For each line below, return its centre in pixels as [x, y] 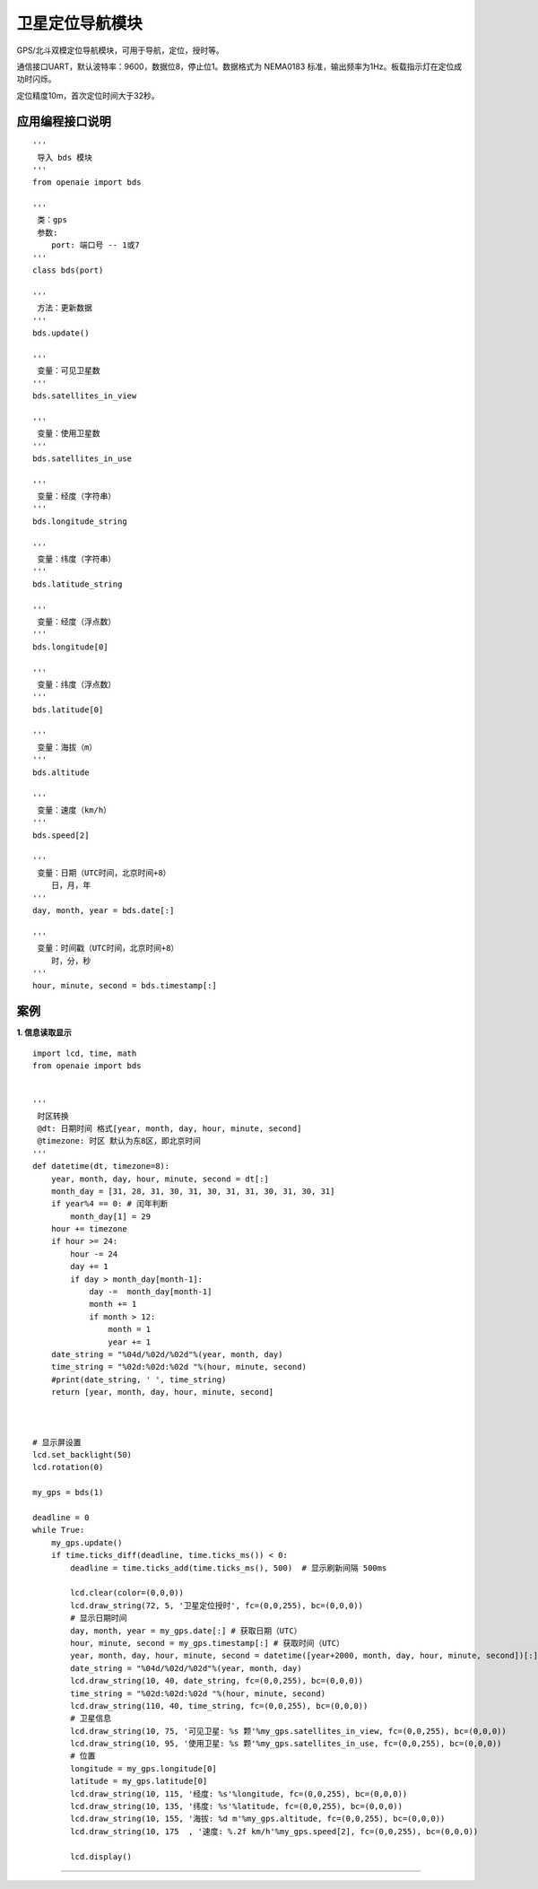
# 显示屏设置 [57, 1442]
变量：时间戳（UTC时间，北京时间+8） [108, 948]
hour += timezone [89, 1229]
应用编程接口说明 [64, 121]
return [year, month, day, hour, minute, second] [162, 1392]
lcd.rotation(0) [68, 1467]
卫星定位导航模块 [80, 23]
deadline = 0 [61, 1518]
